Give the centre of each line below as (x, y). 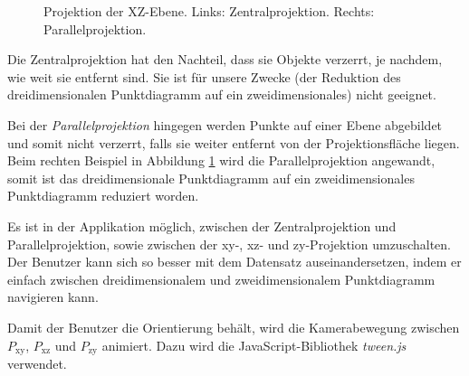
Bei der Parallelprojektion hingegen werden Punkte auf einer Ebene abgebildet (225, 124)
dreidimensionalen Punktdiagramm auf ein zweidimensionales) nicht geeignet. (222, 94)
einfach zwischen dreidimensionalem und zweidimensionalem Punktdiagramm (221, 279)
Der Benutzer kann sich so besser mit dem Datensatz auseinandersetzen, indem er (234, 262)
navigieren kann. (53, 297)
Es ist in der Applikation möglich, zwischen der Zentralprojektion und (202, 226)
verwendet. (37, 363)
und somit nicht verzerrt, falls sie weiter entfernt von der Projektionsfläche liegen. (234, 142)
